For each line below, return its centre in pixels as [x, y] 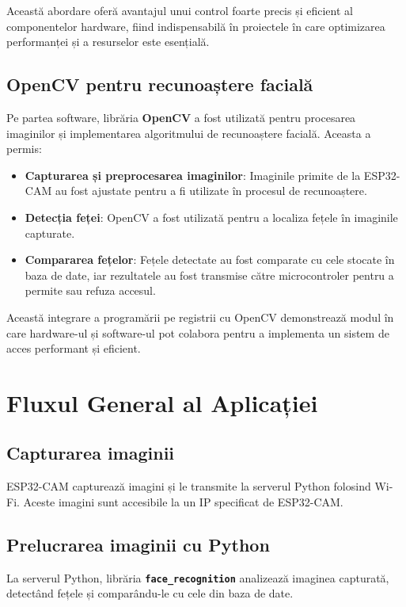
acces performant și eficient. [74, 348]
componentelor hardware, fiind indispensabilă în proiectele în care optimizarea [196, 26]
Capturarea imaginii [91, 453]
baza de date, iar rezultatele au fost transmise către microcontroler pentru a [209, 275]
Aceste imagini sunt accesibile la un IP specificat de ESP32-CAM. [183, 501]
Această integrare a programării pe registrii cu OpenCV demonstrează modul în [200, 317]
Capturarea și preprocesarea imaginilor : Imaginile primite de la [193, 175]
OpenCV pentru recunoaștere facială [160, 84]
